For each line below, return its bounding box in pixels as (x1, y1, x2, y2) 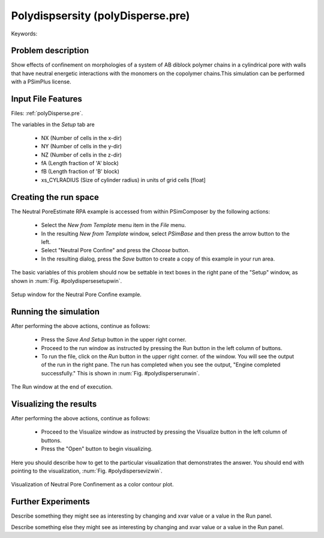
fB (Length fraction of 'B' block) (41, 168, 120, 175)
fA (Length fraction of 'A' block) (41, 160, 119, 167)
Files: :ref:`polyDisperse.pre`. (11, 110, 83, 117)
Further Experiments (11, 497, 90, 507)
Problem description (11, 46, 89, 56)
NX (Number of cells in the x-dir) (41, 134, 122, 141)
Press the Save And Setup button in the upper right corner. (41, 336, 187, 343)
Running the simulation (11, 306, 100, 316)
